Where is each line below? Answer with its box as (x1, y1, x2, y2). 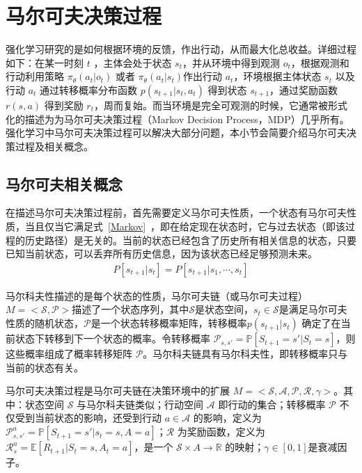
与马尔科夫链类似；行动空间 (77, 396, 204, 411)
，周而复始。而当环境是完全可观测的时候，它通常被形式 (94, 97, 347, 112)
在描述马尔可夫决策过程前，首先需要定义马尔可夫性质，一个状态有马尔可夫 (6, 205, 347, 220)
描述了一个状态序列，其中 (72, 302, 189, 316)
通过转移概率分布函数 (40, 82, 138, 97)
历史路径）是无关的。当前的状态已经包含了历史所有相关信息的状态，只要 (24, 232, 356, 247)
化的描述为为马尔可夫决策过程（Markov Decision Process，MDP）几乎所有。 (6, 111, 349, 126)
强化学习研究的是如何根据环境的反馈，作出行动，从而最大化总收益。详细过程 (6, 42, 356, 56)
